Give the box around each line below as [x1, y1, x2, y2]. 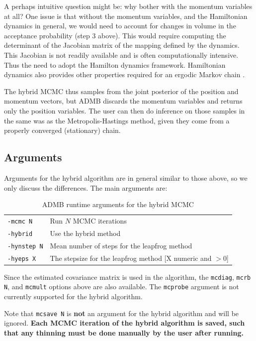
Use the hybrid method [50, 227, 121, 238]
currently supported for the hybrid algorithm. [4, 291, 143, 302]
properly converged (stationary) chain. [4, 125, 121, 135]
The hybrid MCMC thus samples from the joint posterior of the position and [4, 86, 239, 96]
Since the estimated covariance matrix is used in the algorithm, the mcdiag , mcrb [4, 271, 251, 282]
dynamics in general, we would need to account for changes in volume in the [4, 20, 236, 31]
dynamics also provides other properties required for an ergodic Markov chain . [4, 69, 245, 80]
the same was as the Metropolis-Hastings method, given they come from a [4, 115, 230, 125]
